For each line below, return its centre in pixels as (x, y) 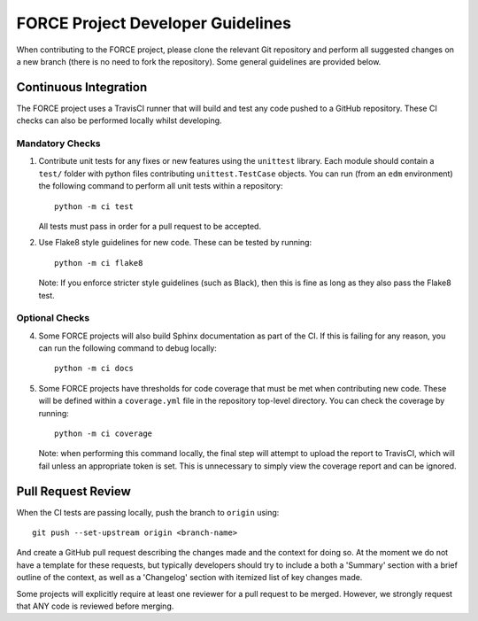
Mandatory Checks (58, 144)
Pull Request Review (74, 491)
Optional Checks (53, 318)
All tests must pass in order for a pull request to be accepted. (150, 226)
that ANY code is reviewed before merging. (95, 606)
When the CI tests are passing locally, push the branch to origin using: (148, 512)
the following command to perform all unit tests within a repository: (161, 186)
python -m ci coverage (104, 433)
